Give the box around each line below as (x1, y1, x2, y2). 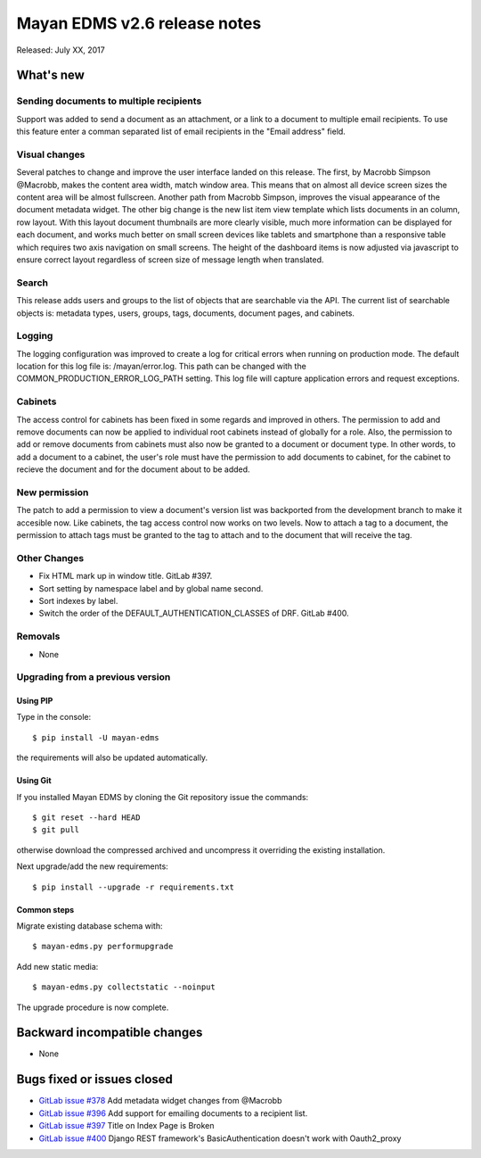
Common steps (16, 904, 75, 914)
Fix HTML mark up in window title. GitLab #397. (38, 571, 213, 582)
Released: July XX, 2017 (16, 45, 106, 55)
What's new (16, 68, 85, 83)
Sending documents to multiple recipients (16, 95, 202, 107)
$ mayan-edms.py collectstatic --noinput (32, 982, 216, 992)
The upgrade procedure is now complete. (16, 1002, 169, 1013)
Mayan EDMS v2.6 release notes (16, 13, 262, 33)
